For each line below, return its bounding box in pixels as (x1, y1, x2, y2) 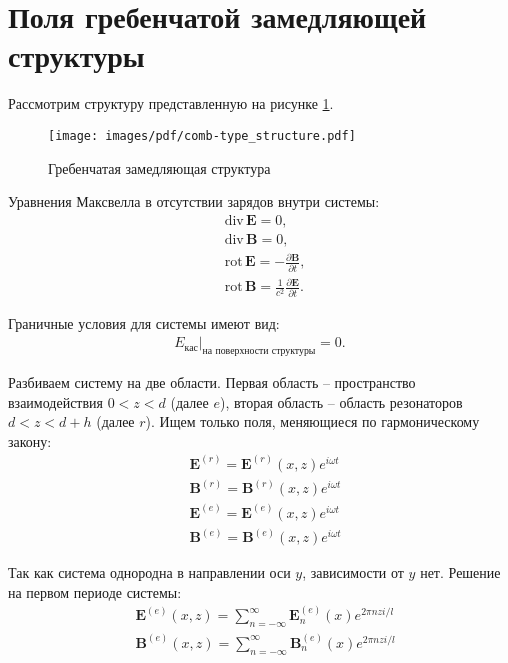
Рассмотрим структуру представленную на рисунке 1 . (8, 93, 334, 114)
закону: (8, 430, 52, 451)
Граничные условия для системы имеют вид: (8, 312, 280, 333)
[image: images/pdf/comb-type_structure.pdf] (48, 128, 356, 143)
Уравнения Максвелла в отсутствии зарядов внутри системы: (8, 191, 380, 212)
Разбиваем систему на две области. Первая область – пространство (8, 371, 416, 392)
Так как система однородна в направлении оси (8, 562, 291, 583)
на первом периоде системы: (8, 581, 182, 602)
